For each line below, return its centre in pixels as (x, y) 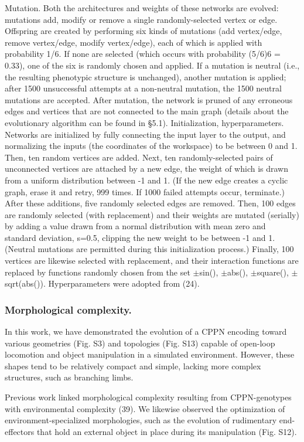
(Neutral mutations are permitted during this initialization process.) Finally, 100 (149, 249)
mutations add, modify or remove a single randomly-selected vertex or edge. (141, 19)
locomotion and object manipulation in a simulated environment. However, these (150, 354)
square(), (273, 272)
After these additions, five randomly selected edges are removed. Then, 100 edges (150, 203)
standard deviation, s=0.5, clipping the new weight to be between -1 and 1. (140, 237)
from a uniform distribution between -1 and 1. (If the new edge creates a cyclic (146, 180)
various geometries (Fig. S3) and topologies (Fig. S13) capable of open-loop (140, 343)
